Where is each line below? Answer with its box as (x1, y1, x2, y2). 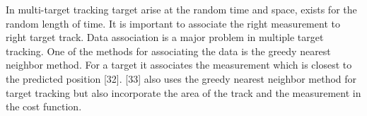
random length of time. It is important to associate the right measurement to (6, 16, 340, 30)
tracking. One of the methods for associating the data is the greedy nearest (6, 43, 331, 58)
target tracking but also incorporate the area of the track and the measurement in (6, 85, 361, 100)
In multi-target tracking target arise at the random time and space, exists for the (6, 2, 357, 16)
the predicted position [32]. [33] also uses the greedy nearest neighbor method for (6, 71, 357, 86)
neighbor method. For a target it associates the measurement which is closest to (6, 57, 352, 72)
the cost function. (6, 99, 82, 114)
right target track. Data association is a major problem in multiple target (6, 30, 324, 45)
